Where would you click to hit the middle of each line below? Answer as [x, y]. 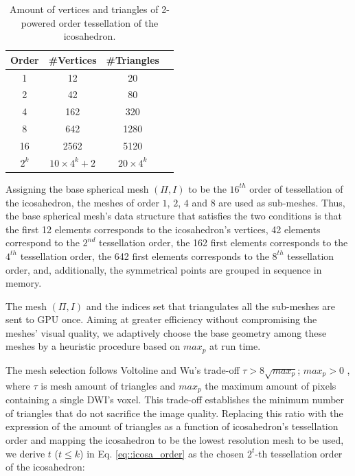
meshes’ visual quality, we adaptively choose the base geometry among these [166, 332]
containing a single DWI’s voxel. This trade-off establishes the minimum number [175, 400]
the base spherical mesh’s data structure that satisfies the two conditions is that [174, 216]
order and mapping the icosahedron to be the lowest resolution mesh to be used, [175, 439]
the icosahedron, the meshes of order [82, 202]
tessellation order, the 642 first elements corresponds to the [145, 255]
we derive [25, 453]
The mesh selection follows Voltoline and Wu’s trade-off [123, 369]
